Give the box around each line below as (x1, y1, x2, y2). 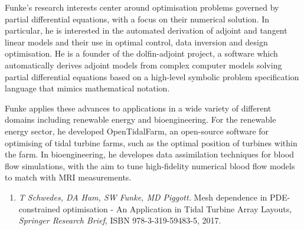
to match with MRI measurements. (5, 171, 132, 183)
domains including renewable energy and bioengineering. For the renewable (5, 113, 276, 126)
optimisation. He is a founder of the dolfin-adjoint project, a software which (5, 47, 278, 60)
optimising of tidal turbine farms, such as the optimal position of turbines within (5, 136, 298, 149)
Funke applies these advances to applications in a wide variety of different (5, 101, 272, 114)
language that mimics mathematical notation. (5, 82, 170, 94)
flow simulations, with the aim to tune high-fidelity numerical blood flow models (5, 159, 295, 172)
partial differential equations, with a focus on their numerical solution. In (5, 12, 270, 25)
